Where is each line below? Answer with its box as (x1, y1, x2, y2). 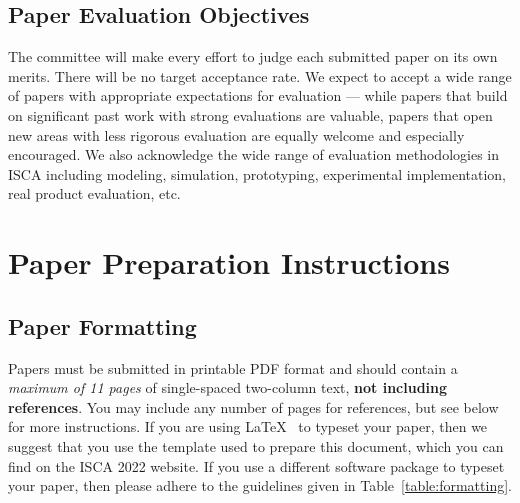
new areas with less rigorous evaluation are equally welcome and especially (8, 124, 465, 145)
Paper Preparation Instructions (8, 242, 450, 283)
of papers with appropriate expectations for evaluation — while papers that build (8, 85, 508, 106)
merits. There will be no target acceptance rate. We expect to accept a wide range (8, 65, 512, 86)
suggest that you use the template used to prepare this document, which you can (8, 435, 504, 456)
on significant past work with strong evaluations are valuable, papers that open (8, 104, 493, 125)
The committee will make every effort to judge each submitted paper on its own (8, 46, 498, 67)
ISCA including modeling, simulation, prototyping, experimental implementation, (8, 163, 507, 184)
